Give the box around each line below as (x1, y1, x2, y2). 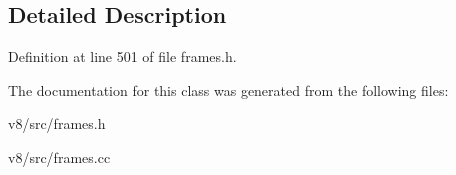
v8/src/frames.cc (8, 146, 111, 167)
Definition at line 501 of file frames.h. (8, 46, 237, 67)
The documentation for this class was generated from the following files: (8, 79, 449, 100)
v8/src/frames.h (8, 113, 106, 134)
